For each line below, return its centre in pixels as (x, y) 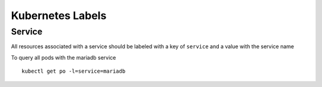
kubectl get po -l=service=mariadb (74, 71)
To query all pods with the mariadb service (64, 57)
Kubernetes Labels (59, 15)
